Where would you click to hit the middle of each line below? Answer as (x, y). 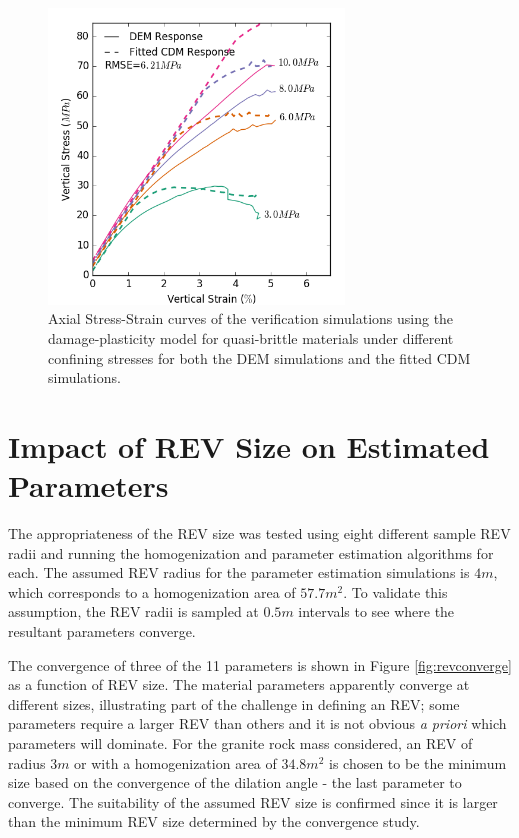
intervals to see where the (376, 611)
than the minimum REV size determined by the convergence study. (214, 821)
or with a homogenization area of (175, 762)
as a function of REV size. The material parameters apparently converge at (239, 684)
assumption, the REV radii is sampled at (133, 611)
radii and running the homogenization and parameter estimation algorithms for (251, 552)
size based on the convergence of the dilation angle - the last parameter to (235, 782)
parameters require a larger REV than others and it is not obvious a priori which (257, 723)
